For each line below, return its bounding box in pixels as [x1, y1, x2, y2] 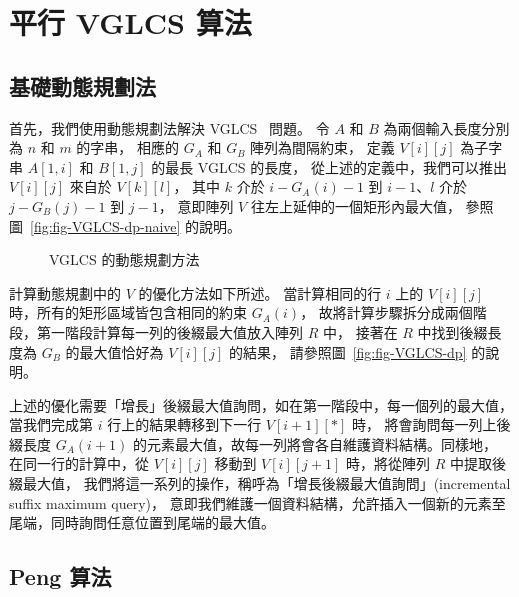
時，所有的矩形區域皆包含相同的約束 [9, 302, 247, 323]
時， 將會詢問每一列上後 [351, 414, 511, 435]
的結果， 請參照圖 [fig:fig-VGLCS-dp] [229, 341, 467, 362]
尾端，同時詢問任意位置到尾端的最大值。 [9, 512, 275, 533]
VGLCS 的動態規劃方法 [49, 249, 200, 270]
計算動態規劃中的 [9, 282, 121, 303]
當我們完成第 [9, 414, 93, 435]
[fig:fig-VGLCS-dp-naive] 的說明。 [30, 215, 242, 236]
